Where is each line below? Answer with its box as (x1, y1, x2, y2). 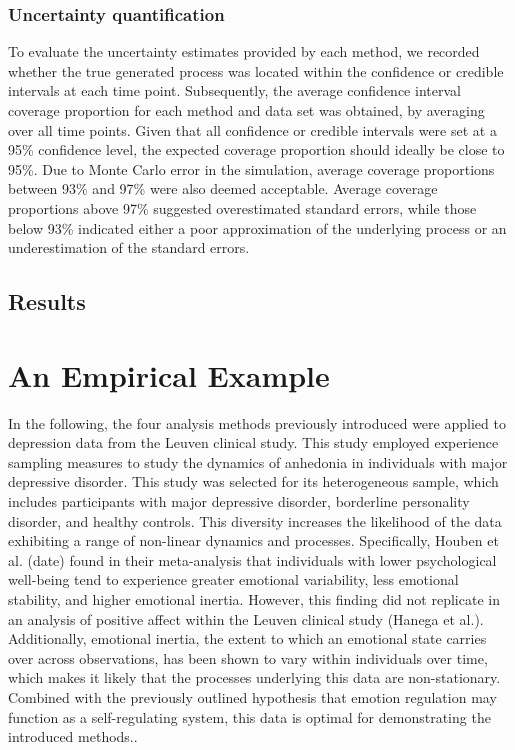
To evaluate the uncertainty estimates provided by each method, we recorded (8, 41, 480, 62)
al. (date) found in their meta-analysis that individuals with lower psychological (8, 549, 497, 570)
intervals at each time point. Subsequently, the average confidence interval (8, 80, 461, 101)
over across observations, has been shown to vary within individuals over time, (8, 647, 488, 668)
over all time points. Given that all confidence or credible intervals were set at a (8, 119, 497, 140)
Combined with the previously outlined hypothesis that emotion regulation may (8, 686, 497, 707)
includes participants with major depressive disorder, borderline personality (8, 491, 470, 512)
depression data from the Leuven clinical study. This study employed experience (8, 432, 499, 453)
